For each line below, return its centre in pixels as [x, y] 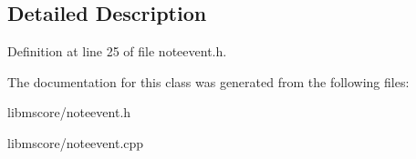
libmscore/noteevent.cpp [76, 142]
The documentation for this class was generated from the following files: [208, 81]
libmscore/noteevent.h [69, 112]
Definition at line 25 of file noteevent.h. [117, 51]
